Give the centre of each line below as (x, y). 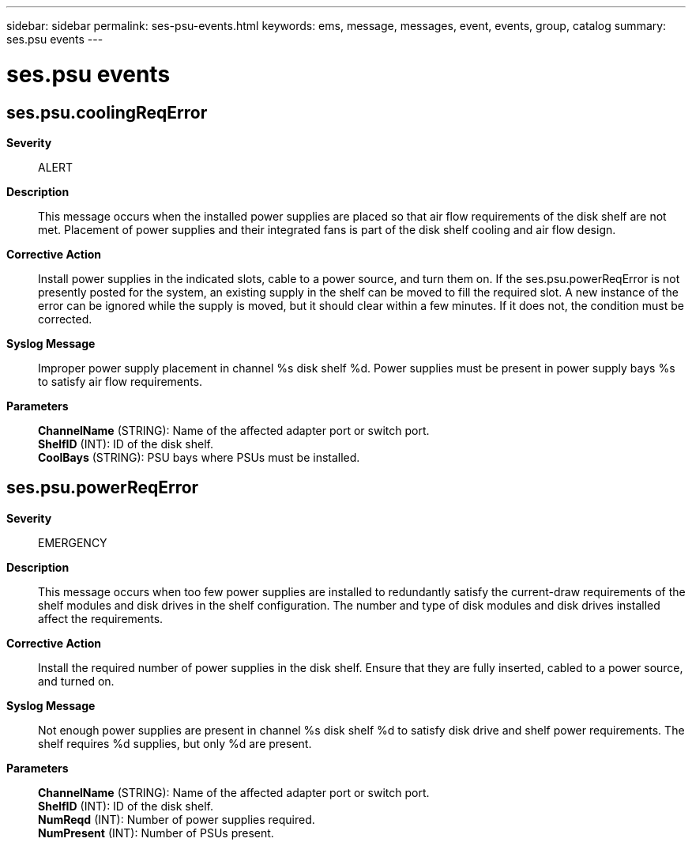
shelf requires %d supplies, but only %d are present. (175, 743)
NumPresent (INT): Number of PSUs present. (156, 833)
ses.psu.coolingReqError (107, 112)
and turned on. (76, 681)
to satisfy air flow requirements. (120, 381)
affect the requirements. (101, 618)
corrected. (65, 319)
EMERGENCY (73, 542)
